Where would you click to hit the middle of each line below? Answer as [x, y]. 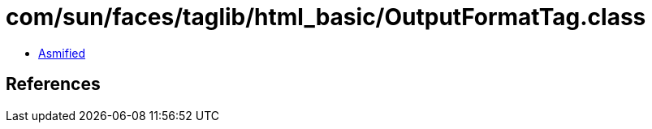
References [53, 84]
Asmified [62, 53]
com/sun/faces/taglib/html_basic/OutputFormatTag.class [326, 17]
